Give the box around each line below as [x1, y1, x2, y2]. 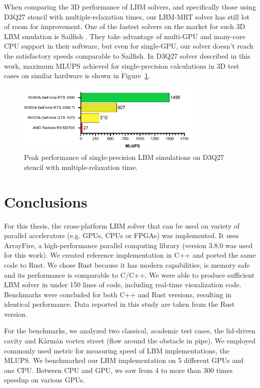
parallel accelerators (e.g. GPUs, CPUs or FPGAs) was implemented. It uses [4, 230, 239, 241]
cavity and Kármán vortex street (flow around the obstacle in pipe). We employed [4, 335, 255, 346]
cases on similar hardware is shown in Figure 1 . [4, 70, 150, 81]
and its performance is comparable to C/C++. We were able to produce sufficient [4, 269, 254, 280]
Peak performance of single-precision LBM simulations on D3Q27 [24, 152, 224, 162]
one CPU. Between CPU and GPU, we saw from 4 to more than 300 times [4, 364, 233, 375]
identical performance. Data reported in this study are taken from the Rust [4, 299, 235, 309]
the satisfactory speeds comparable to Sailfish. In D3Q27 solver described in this [4, 50, 250, 61]
